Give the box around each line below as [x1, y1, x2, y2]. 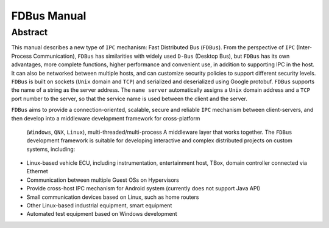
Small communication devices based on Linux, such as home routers [26, 193, 199, 201]
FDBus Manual [11, 9, 87, 22]
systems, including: [26, 145, 76, 153]
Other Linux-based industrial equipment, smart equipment [26, 202, 172, 209]
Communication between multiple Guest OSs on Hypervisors [26, 176, 179, 184]
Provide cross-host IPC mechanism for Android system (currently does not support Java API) [26, 185, 261, 192]
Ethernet [26, 168, 48, 175]
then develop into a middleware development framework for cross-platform [11, 114, 200, 122]
